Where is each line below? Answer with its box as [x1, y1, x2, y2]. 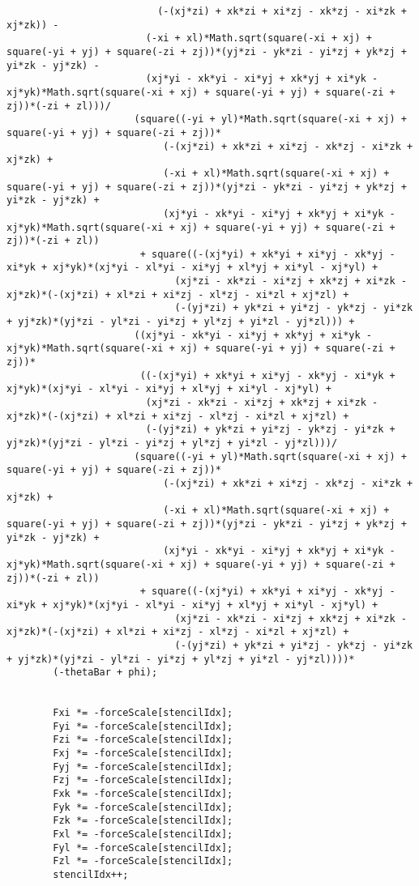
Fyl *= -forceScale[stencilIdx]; [53, 841, 233, 854]
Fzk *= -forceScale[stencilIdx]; [53, 815, 233, 827]
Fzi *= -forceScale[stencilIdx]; [53, 734, 233, 746]
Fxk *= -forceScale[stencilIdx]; [53, 788, 233, 800]
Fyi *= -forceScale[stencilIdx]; [53, 720, 233, 732]
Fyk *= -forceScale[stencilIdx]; [53, 801, 233, 813]
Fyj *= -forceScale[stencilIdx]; [53, 760, 233, 773]
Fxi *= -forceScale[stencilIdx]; [53, 707, 233, 719]
